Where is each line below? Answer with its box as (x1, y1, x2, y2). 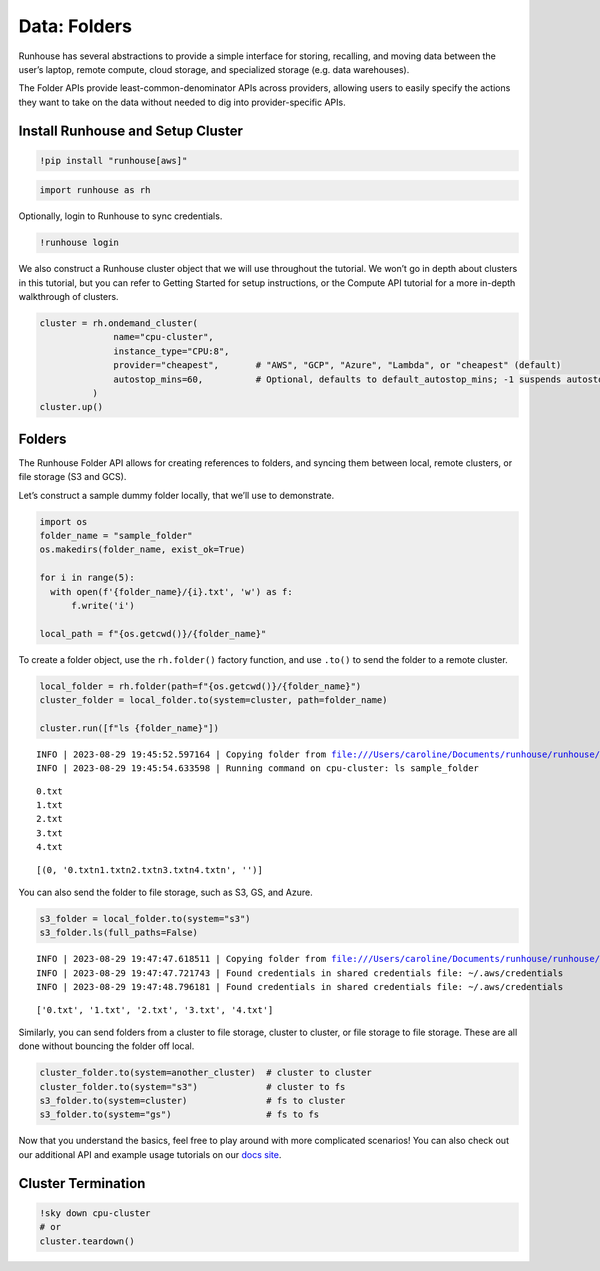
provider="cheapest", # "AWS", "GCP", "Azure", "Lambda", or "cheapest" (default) (113, 360, 562, 371)
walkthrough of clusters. (18, 291, 119, 303)
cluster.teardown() (39, 1235, 135, 1247)
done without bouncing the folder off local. (18, 1040, 195, 1052)
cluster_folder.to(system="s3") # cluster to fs (39, 1081, 346, 1092)
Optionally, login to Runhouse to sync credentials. (18, 210, 223, 222)
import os (39, 516, 88, 527)
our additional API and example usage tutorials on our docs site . (18, 1148, 282, 1160)
